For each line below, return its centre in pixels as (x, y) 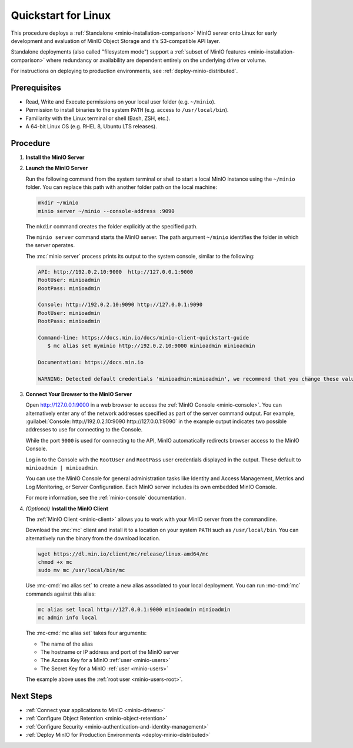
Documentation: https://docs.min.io (91, 363)
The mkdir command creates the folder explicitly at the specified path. (112, 226)
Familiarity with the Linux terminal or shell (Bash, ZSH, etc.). (98, 118)
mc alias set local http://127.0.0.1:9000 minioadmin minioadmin (134, 609)
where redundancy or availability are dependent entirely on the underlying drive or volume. (156, 60)
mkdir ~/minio (58, 203)
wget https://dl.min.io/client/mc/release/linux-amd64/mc (123, 554)
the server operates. (50, 245)
